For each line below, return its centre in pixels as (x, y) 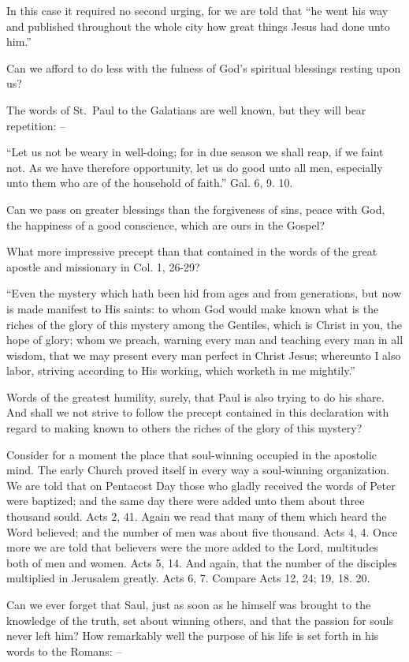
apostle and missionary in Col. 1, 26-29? (103, 266)
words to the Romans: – (64, 651)
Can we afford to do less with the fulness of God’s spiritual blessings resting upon (204, 67)
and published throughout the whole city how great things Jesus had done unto (198, 26)
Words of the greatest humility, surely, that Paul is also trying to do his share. (195, 396)
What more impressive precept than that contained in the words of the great (192, 251)
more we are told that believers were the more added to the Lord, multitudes (192, 547)
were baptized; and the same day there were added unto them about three (186, 501)
